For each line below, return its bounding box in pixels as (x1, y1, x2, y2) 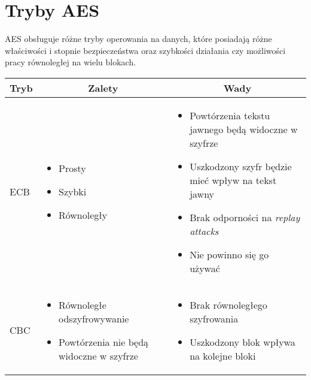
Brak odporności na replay (190, 210, 300, 224)
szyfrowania (190, 311, 239, 325)
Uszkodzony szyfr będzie (190, 159, 292, 173)
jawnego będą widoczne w (190, 122, 298, 136)
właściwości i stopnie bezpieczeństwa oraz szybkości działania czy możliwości (5, 44, 286, 56)
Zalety (88, 80, 118, 95)
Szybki (58, 185, 87, 199)
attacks (190, 224, 219, 238)
